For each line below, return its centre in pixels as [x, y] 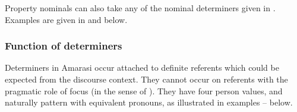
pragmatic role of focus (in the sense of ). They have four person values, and [144, 90]
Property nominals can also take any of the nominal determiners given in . [140, 8]
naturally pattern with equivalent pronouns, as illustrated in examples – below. [149, 102]
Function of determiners [64, 46]
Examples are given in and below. [66, 19]
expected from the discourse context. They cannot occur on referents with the [146, 79]
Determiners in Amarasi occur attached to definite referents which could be [142, 67]
